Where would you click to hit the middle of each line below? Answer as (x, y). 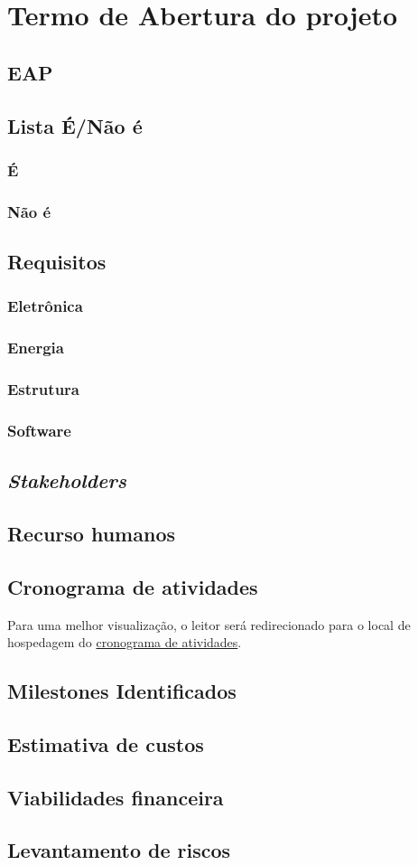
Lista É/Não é (75, 125)
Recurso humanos (91, 533)
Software (39, 430)
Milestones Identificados (122, 691)
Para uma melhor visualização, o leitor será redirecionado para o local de (209, 624)
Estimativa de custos (106, 743)
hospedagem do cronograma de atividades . (125, 642)
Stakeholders (67, 480)
